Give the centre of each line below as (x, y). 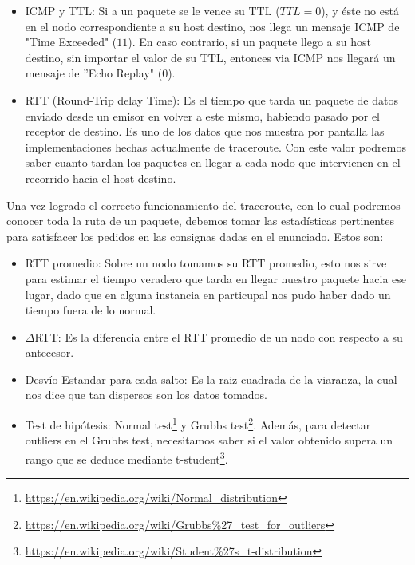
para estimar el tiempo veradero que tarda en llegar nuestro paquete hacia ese (216, 278)
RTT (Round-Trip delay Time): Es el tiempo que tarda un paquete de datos (211, 99)
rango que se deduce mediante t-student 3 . (126, 457)
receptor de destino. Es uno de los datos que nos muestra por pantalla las (205, 131)
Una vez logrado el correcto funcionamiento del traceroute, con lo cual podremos (204, 205)
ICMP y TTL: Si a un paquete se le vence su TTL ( (152, 10)
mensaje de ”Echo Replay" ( (94, 73)
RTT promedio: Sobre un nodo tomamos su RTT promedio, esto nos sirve (206, 263)
